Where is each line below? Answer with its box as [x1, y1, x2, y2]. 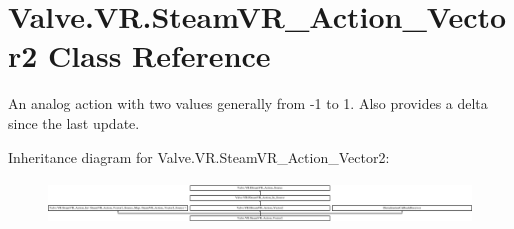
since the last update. [8, 112, 140, 133]
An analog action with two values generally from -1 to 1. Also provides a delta [8, 93, 488, 114]
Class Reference [48, 35, 271, 76]
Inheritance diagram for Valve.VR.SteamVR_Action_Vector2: [8, 146, 390, 167]
